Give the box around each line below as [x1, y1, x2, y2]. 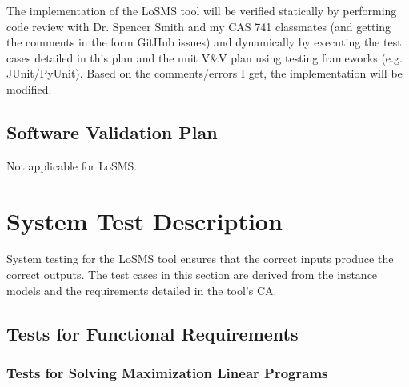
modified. [6, 80, 52, 97]
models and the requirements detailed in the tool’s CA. [6, 281, 277, 298]
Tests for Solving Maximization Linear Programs [6, 362, 328, 382]
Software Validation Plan [6, 119, 218, 144]
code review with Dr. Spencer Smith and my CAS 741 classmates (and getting [6, 18, 391, 34]
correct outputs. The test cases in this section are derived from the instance [6, 266, 378, 283]
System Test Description [6, 204, 283, 237]
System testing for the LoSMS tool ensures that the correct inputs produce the [6, 250, 394, 267]
